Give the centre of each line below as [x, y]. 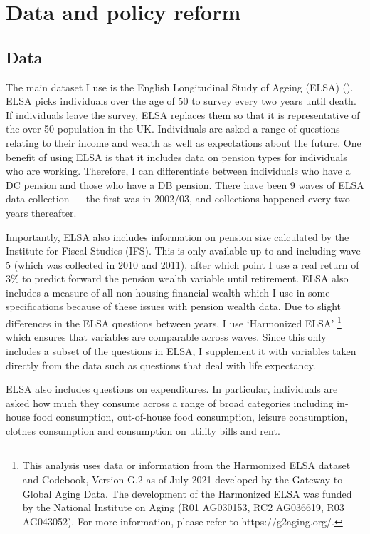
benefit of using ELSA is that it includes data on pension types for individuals [176, 156]
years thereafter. [41, 212]
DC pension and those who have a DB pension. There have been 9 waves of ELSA [185, 184]
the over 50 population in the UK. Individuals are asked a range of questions [173, 129]
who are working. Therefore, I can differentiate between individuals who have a [178, 171]
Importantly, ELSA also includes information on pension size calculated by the [178, 236]
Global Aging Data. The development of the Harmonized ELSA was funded [187, 493]
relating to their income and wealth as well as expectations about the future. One [184, 142]
